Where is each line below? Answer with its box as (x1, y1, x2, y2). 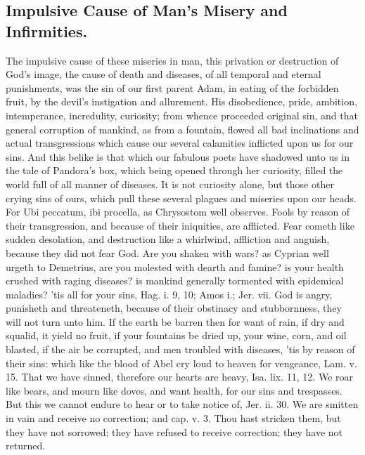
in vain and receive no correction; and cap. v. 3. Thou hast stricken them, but (6, 411, 341, 426)
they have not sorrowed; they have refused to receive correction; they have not (6, 424, 343, 439)
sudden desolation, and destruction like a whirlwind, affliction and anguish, (6, 232, 330, 246)
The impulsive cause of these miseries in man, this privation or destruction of (6, 53, 339, 67)
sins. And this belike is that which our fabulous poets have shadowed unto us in (6, 149, 350, 164)
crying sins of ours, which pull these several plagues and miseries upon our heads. (6, 190, 357, 205)
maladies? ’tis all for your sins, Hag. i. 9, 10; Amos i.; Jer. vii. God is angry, (6, 286, 333, 301)
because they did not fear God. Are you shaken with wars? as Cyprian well (6, 245, 329, 260)
